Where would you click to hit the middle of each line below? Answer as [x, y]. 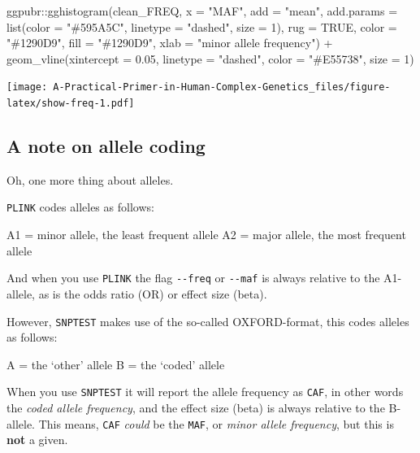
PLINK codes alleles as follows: [80, 207]
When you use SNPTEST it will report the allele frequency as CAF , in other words [205, 392]
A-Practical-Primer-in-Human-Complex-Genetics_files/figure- [222, 87]
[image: [27, 87]
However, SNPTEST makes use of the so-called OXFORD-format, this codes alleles [208, 321]
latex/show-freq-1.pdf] [71, 104]
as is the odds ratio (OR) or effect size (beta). [153, 293]
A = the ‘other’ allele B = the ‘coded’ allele [116, 364]
